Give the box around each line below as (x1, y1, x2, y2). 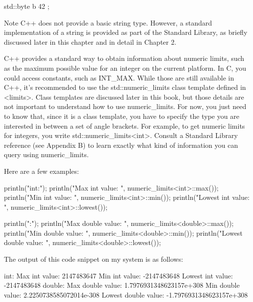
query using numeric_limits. (4, 149, 89, 160)
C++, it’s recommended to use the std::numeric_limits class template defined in (4, 82, 246, 92)
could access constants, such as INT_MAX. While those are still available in (4, 72, 234, 82)
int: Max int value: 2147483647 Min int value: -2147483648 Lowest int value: (4, 270, 233, 280)
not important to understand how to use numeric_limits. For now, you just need (4, 101, 247, 111)
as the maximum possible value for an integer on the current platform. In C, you (4, 62, 246, 73)
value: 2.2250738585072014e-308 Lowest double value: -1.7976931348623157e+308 (4, 289, 248, 300)
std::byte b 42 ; (4, 1, 50, 11)
